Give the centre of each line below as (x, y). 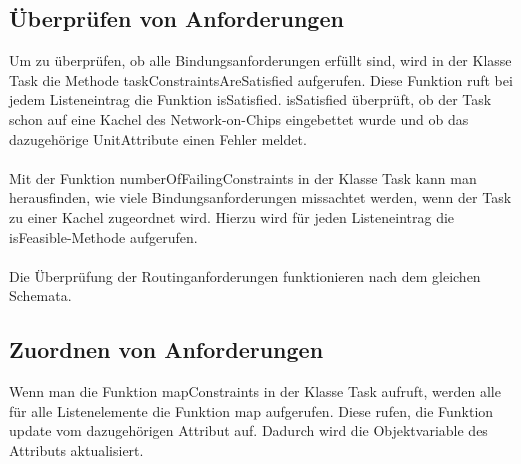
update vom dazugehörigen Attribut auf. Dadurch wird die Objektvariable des (248, 430)
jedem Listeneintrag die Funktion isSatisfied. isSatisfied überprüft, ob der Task (250, 99)
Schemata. (40, 295)
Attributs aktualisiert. (76, 449)
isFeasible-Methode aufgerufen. (103, 236)
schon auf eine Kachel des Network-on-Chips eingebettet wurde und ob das (239, 118)
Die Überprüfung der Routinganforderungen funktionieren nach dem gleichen (245, 275)
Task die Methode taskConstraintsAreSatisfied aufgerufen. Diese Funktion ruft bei (261, 79)
